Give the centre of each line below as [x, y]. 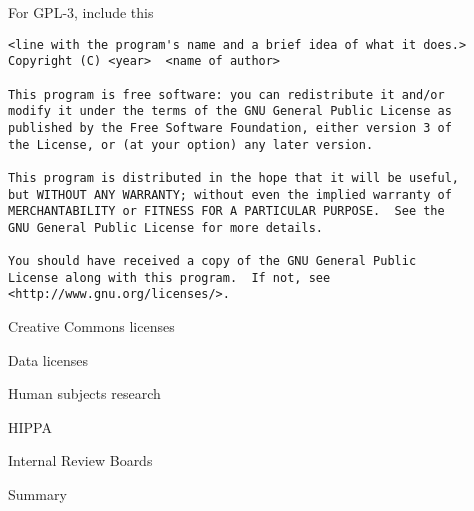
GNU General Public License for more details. [165, 227]
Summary [37, 494]
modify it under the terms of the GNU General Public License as [230, 111]
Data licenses [48, 359]
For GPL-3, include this [81, 12]
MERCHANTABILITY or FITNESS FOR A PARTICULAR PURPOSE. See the [226, 211]
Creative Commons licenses [91, 326]
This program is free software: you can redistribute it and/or [226, 94]
